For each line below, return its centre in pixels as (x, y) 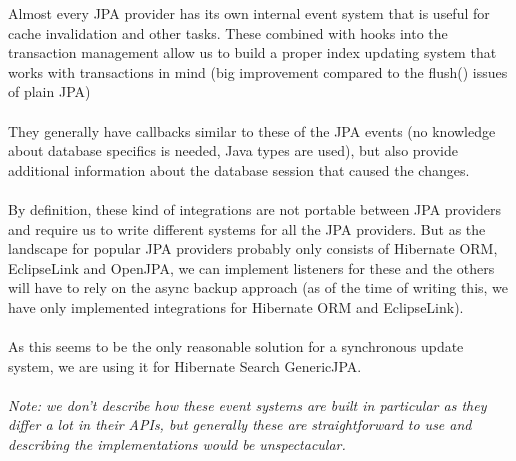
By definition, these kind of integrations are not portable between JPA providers (254, 208)
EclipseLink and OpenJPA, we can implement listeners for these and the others (251, 267)
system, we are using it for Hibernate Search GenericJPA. (185, 365)
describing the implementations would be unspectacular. (177, 444)
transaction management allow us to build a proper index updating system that (252, 52)
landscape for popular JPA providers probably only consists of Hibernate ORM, (253, 248)
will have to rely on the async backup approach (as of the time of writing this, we (258, 287)
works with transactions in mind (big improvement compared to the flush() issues (258, 71)
